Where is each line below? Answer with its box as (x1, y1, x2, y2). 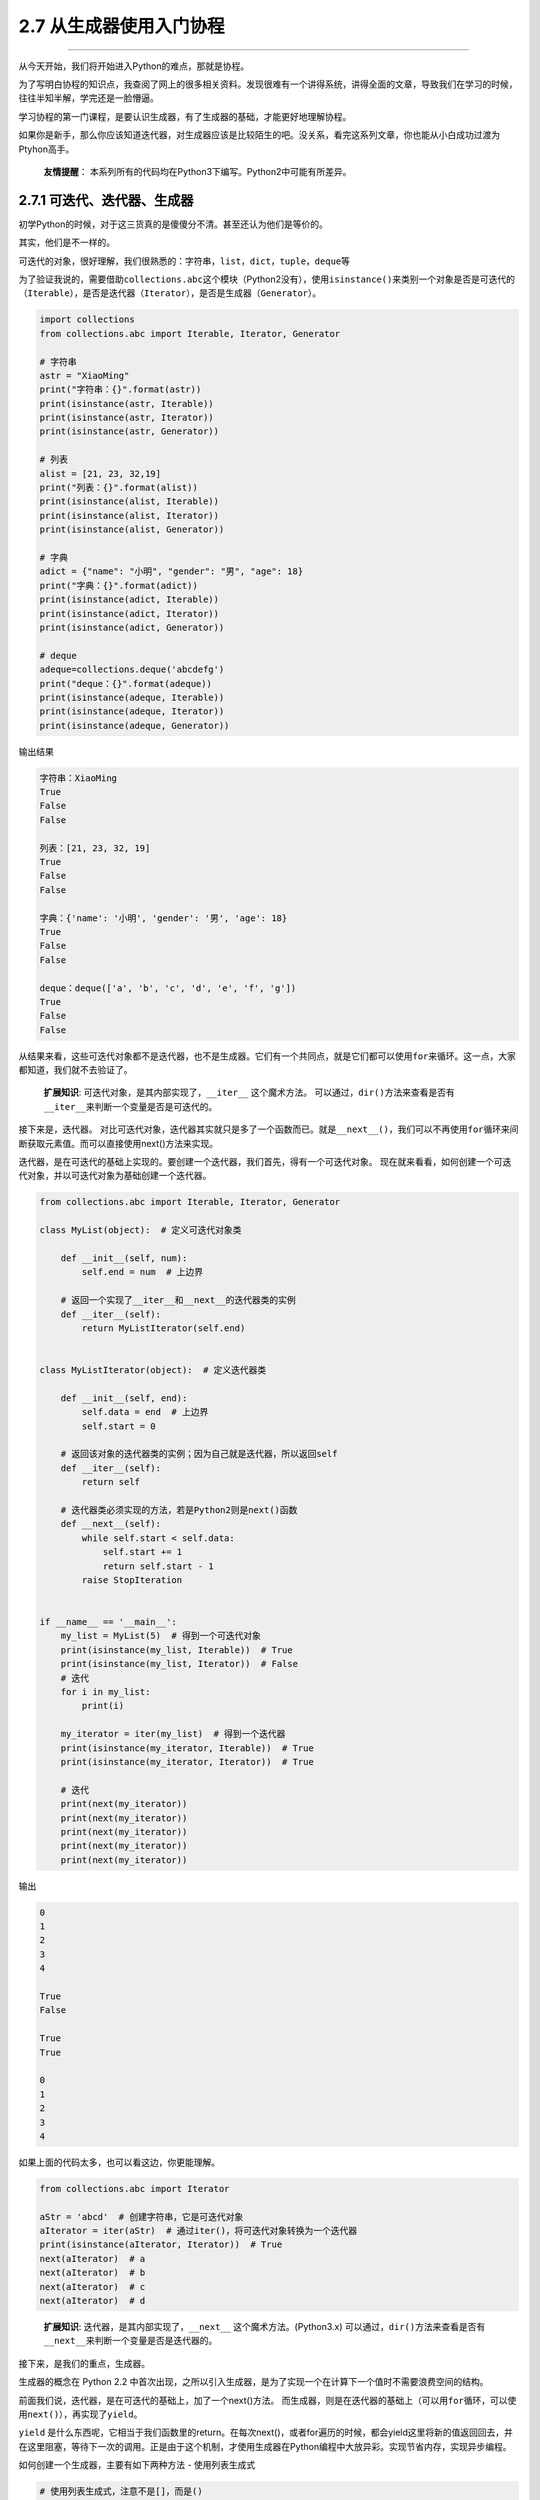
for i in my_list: (60, 1686, 151, 1698)
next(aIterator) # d (39, 2295, 146, 2307)
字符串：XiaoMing (39, 772, 118, 784)
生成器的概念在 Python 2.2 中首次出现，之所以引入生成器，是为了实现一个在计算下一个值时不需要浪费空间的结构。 (18, 2376, 489, 2388)
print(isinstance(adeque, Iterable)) (39, 691, 225, 703)
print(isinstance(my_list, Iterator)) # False (60, 1658, 299, 1670)
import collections (39, 314, 135, 325)
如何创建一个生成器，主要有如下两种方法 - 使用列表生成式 (18, 2459, 256, 2471)
